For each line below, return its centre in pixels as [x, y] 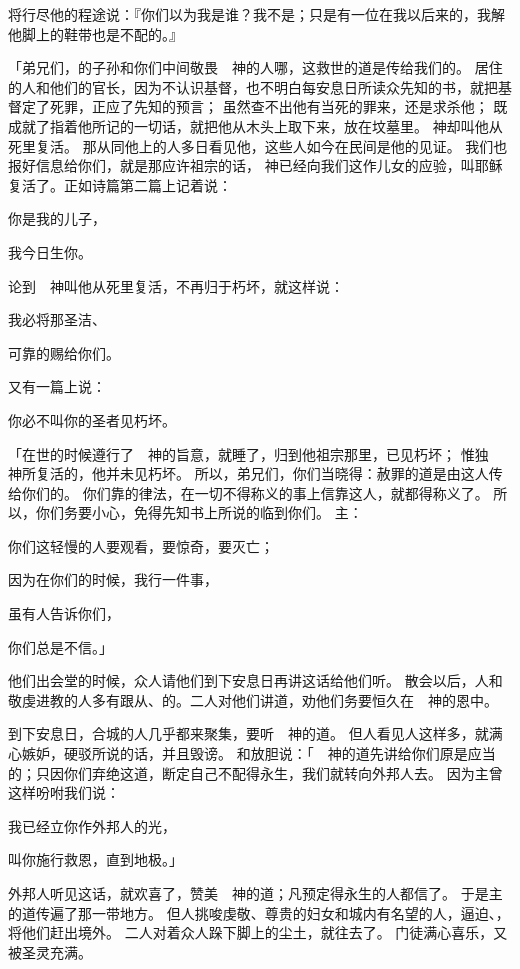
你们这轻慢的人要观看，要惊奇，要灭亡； [141, 545]
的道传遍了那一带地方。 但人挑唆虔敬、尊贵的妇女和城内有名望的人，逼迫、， [259, 912]
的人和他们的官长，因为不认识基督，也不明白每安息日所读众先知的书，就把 [253, 86]
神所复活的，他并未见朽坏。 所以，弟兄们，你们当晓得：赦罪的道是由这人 [248, 473]
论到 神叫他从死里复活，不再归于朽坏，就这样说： [176, 285]
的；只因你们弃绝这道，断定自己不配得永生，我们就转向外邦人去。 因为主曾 [255, 772]
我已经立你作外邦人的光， [92, 825]
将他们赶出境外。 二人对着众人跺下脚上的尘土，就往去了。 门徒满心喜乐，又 [258, 932]
